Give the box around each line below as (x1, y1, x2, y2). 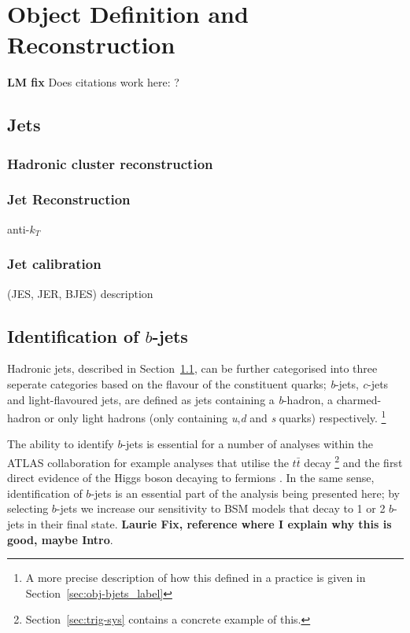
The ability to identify (7, 436, 114, 452)
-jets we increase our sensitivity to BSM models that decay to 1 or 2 (56, 500, 386, 517)
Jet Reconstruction (7, 190, 131, 209)
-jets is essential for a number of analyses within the (122, 436, 374, 452)
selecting (7, 500, 49, 517)
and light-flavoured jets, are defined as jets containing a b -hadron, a (7, 391, 333, 407)
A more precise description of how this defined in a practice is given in (25, 569, 366, 586)
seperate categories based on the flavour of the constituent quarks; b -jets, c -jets (7, 375, 389, 392)
